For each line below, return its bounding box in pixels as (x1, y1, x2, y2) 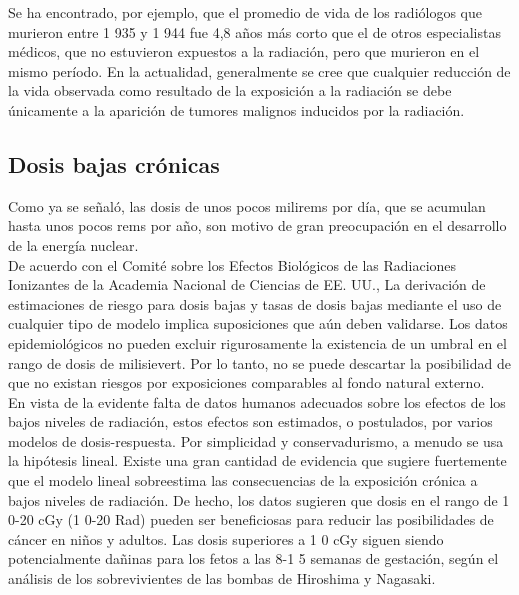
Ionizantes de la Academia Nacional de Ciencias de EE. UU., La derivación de (8, 274, 486, 295)
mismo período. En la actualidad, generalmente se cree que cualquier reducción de (8, 60, 511, 81)
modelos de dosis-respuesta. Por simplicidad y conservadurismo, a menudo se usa (8, 430, 504, 451)
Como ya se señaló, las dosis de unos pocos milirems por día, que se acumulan (8, 195, 486, 216)
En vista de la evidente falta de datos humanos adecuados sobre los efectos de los (8, 391, 506, 412)
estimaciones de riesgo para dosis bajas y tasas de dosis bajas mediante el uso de (8, 293, 502, 314)
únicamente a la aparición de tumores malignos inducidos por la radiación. (8, 99, 465, 120)
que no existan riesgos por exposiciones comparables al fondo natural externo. (8, 372, 485, 393)
